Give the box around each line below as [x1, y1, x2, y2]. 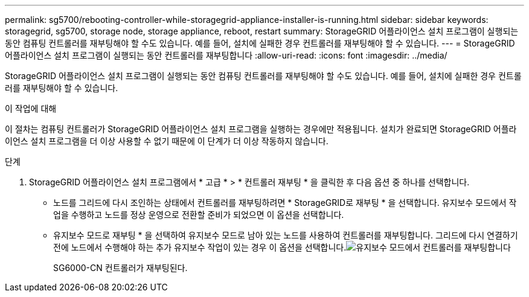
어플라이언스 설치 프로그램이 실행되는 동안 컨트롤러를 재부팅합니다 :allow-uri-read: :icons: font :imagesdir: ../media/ [5, 50, 447, 60]
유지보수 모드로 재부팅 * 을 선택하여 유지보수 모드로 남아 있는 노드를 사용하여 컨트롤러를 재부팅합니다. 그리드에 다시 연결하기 [53, 230, 518, 240]
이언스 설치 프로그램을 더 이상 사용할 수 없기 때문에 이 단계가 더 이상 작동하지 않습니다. [5, 136, 329, 146]
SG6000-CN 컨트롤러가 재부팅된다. [53, 263, 188, 273]
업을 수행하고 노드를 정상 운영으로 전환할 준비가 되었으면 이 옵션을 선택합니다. [53, 209, 344, 220]
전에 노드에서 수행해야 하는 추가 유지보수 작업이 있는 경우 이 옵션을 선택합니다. [53, 242, 347, 252]
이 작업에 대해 [5, 103, 57, 113]
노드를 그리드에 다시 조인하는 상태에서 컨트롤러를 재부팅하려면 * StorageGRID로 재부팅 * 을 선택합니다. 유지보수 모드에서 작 [53, 197, 517, 208]
